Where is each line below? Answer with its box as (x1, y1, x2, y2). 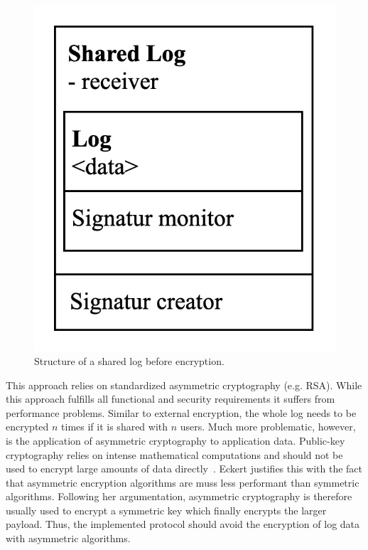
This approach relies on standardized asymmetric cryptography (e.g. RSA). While (6, 377, 362, 392)
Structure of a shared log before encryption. (34, 353, 224, 368)
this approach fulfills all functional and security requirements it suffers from (6, 391, 335, 406)
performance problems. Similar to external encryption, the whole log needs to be (6, 405, 357, 420)
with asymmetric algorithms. (6, 531, 131, 546)
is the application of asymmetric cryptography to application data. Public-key (6, 433, 345, 448)
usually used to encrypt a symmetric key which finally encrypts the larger (6, 502, 327, 517)
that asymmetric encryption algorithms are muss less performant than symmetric (6, 475, 359, 490)
